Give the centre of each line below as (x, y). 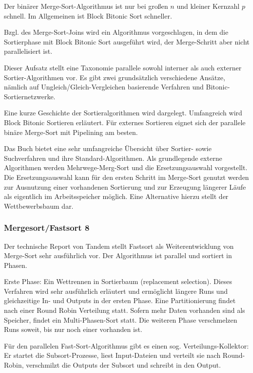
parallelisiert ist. (28, 51)
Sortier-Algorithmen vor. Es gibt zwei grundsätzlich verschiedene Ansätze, (115, 77)
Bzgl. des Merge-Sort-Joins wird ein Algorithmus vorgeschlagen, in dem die (116, 32)
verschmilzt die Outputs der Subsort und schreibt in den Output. (123, 365)
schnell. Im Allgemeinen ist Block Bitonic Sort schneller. (88, 15)
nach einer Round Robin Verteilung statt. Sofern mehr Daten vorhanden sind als (125, 310)
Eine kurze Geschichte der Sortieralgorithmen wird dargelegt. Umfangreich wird (123, 113)
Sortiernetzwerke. (30, 96)
